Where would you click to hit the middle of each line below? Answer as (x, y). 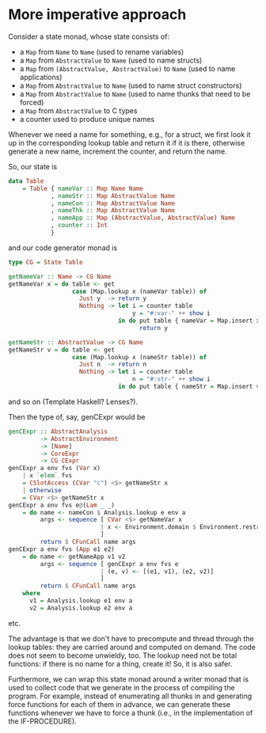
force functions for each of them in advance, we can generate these (120, 704)
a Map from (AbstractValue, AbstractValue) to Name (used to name (127, 68)
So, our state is (33, 166)
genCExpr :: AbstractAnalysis (58, 431)
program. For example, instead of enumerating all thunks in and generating (130, 696)
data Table (26, 181)
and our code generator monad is (63, 248)
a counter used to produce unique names (87, 119)
